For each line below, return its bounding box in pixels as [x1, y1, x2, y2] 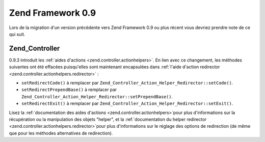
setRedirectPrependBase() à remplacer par [21, 86, 117, 93]
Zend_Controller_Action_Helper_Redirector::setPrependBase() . [21, 93, 173, 99]
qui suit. [9, 31, 26, 37]
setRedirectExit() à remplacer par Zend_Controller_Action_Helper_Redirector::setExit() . [21, 101, 233, 107]
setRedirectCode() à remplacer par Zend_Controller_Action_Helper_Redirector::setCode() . [21, 80, 233, 86]
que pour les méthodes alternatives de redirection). [9, 130, 113, 136]
